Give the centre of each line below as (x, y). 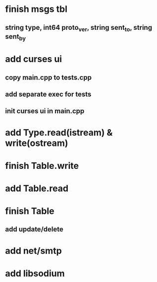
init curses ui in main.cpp (45, 111)
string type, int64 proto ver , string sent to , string (79, 28)
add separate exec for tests (48, 94)
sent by (16, 37)
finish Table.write (42, 166)
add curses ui (34, 59)
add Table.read (37, 188)
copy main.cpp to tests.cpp (48, 77)
